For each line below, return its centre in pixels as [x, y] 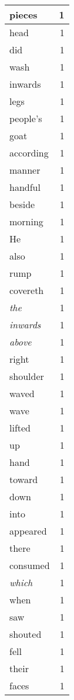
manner [25, 170]
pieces [23, 15]
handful [25, 187]
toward [24, 479]
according [29, 153]
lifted [20, 428]
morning [26, 221]
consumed [30, 565]
